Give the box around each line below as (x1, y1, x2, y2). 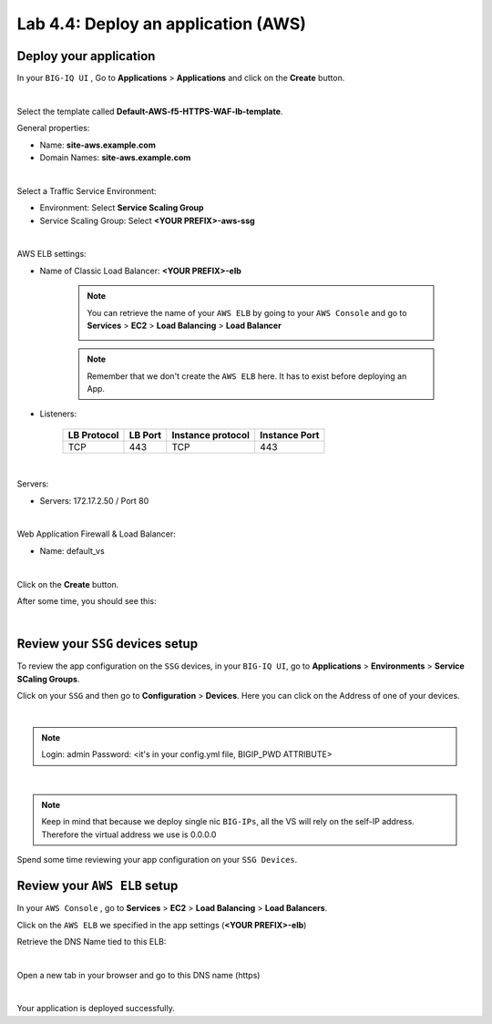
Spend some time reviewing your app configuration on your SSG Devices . (16, 855, 298, 865)
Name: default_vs (39, 545, 105, 556)
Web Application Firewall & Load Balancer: (16, 528, 177, 539)
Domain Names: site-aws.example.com (39, 152, 191, 163)
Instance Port (260, 428, 320, 441)
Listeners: (39, 408, 77, 419)
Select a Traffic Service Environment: (16, 185, 157, 196)
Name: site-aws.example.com (39, 139, 157, 150)
